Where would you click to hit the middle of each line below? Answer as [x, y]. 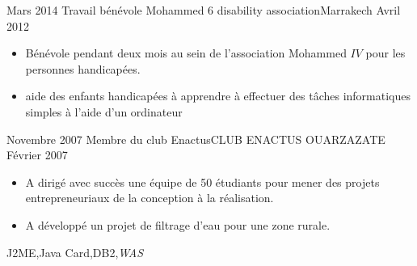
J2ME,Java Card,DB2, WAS [75, 252]
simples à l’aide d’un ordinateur [104, 111]
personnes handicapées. [83, 68]
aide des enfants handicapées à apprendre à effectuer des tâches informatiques [218, 96]
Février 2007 [37, 155]
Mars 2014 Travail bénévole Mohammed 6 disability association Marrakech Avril [204, 10]
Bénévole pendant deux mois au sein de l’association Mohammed [186, 53]
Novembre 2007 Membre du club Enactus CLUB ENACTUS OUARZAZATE [196, 139]
